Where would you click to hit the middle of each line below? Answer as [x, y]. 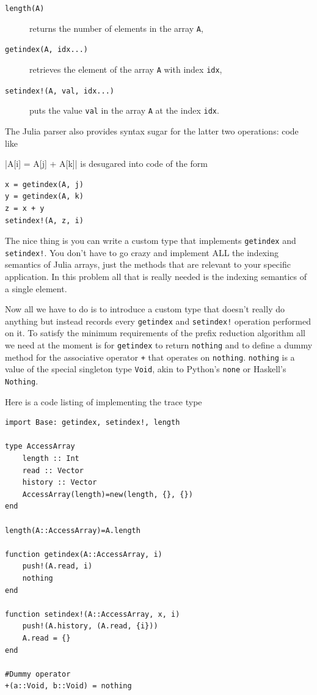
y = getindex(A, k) [44, 197]
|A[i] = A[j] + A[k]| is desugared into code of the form [106, 164]
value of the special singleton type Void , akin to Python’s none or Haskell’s [146, 369]
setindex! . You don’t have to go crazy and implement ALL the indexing [142, 252]
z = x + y [25, 208]
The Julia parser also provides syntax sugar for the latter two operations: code [152, 131]
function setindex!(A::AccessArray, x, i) [93, 614]
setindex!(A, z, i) [44, 220]
